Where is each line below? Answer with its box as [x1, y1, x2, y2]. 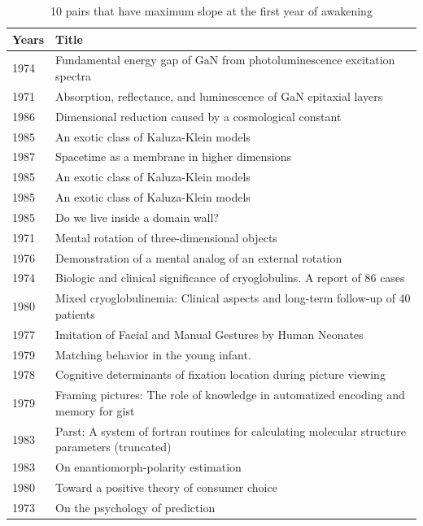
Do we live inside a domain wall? [55, 208, 219, 225]
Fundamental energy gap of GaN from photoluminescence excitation [55, 51, 395, 68]
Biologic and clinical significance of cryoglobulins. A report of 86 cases [55, 269, 405, 286]
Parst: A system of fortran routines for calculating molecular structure [55, 422, 407, 439]
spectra [55, 67, 92, 85]
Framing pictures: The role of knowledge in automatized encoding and [55, 386, 405, 403]
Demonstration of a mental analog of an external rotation [55, 249, 342, 266]
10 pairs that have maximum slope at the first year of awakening [50, 2, 373, 19]
